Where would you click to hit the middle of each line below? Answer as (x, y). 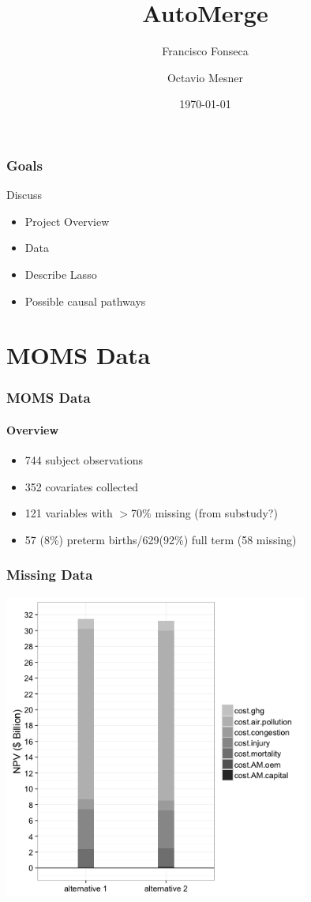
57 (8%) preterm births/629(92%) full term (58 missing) (161, 539)
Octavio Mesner (205, 77)
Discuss (24, 195)
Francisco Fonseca (205, 51)
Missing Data (50, 575)
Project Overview (67, 221)
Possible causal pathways (85, 301)
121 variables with (69, 513)
